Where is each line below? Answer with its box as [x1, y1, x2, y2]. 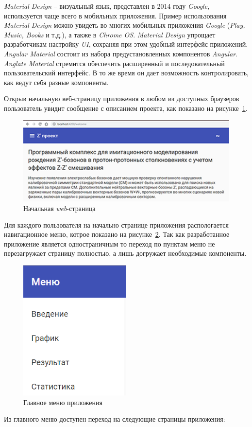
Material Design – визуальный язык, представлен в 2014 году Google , [4, 1, 210, 11]
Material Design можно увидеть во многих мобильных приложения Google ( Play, [4, 20, 245, 30]
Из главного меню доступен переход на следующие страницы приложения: [4, 413, 225, 424]
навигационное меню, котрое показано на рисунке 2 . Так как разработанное [4, 229, 230, 239]
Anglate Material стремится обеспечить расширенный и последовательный [4, 58, 225, 68]
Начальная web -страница [23, 203, 96, 213]
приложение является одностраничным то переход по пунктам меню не [4, 238, 215, 249]
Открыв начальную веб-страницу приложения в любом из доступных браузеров [4, 93, 239, 104]
